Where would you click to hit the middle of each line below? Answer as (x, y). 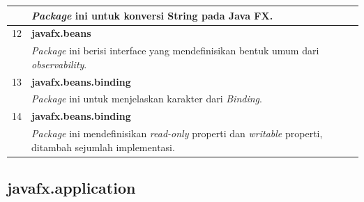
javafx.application (71, 188)
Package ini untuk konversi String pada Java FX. (152, 15)
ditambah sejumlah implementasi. (103, 147)
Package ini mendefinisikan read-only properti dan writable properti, (177, 133)
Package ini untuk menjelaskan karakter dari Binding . (147, 99)
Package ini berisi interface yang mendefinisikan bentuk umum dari (175, 50)
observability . (59, 64)
